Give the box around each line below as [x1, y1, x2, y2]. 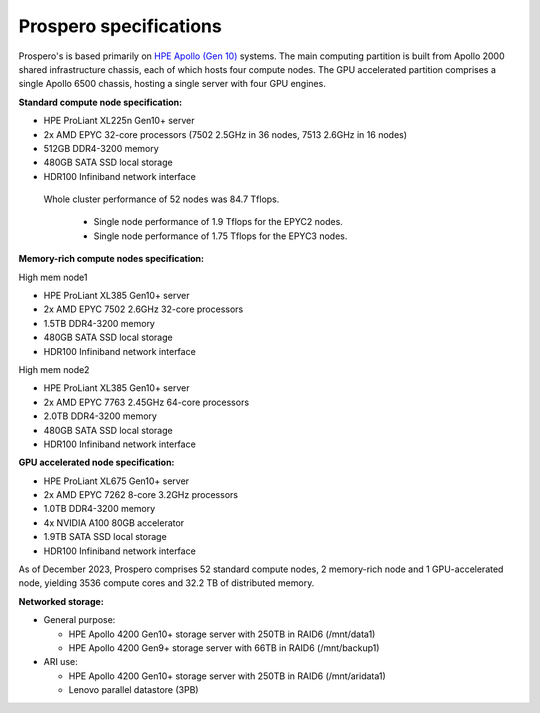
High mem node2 [18, 363, 90, 375]
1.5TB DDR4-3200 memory [43, 317, 155, 329]
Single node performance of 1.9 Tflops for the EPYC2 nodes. [93, 216, 344, 228]
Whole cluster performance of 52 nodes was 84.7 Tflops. [43, 193, 280, 205]
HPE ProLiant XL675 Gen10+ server [43, 475, 190, 487]
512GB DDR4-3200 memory [43, 142, 159, 154]
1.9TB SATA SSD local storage [43, 531, 167, 543]
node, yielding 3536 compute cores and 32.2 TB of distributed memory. [18, 577, 315, 589]
